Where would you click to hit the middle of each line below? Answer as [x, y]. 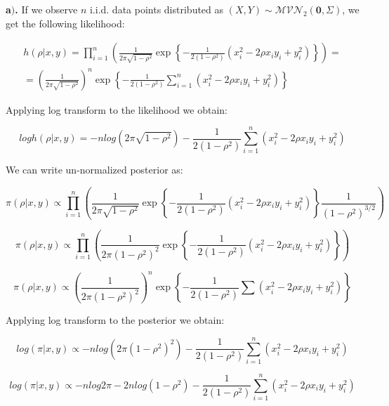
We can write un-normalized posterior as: [94, 170]
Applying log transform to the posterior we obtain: [115, 320]
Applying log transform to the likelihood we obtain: [117, 109]
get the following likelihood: [65, 23]
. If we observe [46, 9]
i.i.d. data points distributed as [157, 9]
